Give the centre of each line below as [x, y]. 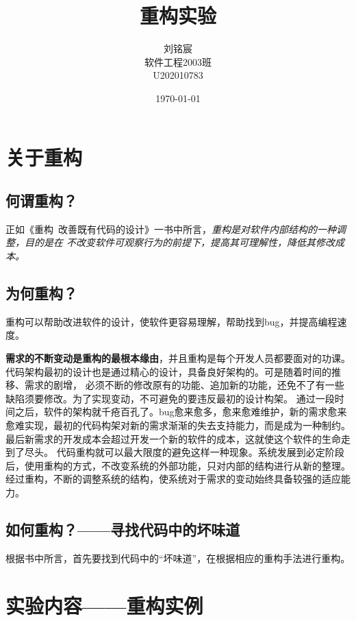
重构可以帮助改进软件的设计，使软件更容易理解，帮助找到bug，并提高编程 [171, 321]
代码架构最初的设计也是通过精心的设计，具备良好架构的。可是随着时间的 [168, 371]
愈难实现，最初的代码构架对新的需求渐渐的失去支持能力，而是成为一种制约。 [178, 425]
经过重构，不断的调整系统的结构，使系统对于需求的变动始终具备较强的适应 [173, 479]
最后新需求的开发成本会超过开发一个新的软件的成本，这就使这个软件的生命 [173, 438]
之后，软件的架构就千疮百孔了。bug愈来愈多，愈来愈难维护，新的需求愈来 [181, 412]
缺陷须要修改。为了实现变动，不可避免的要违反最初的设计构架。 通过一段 [170, 398]
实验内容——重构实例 [104, 605]
